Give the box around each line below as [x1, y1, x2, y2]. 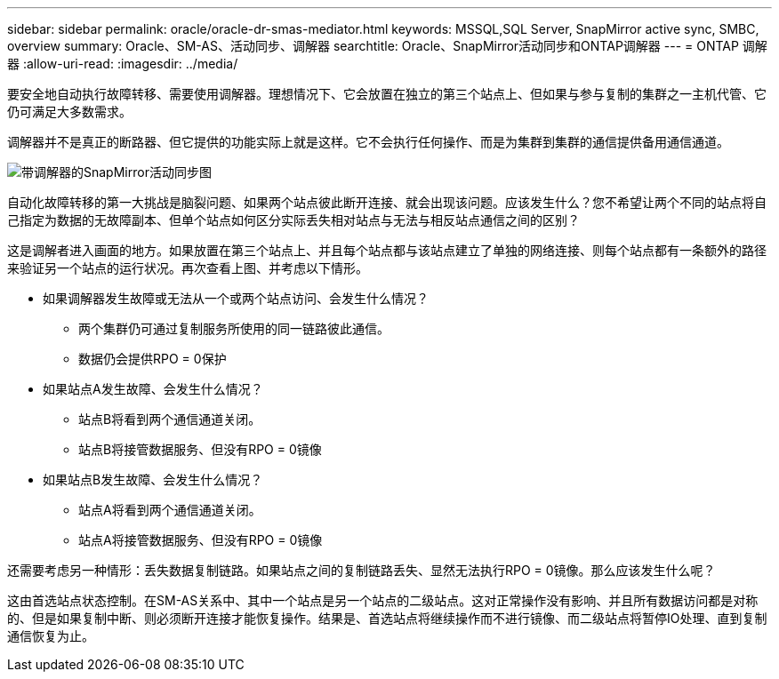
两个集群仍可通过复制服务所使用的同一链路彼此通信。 [78, 321, 389, 336]
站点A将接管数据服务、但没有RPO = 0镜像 [78, 532, 323, 547]
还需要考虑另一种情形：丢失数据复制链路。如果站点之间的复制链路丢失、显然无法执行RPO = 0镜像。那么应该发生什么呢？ [7, 563, 716, 578]
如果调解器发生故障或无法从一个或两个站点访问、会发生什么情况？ [43, 291, 429, 306]
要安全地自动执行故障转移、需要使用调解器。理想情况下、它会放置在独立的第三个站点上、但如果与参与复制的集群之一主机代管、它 [7, 86, 767, 101]
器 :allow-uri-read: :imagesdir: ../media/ [7, 56, 238, 71]
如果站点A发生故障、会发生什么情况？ [43, 381, 263, 396]
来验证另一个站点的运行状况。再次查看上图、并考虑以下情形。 [7, 260, 368, 276]
